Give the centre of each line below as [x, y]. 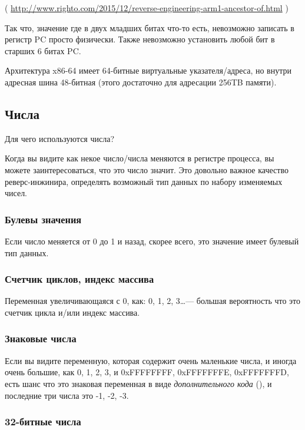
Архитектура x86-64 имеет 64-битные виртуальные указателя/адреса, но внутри [148, 70]
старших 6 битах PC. [43, 50]
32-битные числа [43, 421]
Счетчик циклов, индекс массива [79, 279]
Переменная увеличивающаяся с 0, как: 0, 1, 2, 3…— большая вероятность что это [153, 301]
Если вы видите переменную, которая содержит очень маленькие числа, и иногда [151, 360]
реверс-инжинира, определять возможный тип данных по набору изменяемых [144, 181]
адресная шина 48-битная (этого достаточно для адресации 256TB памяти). [141, 82]
